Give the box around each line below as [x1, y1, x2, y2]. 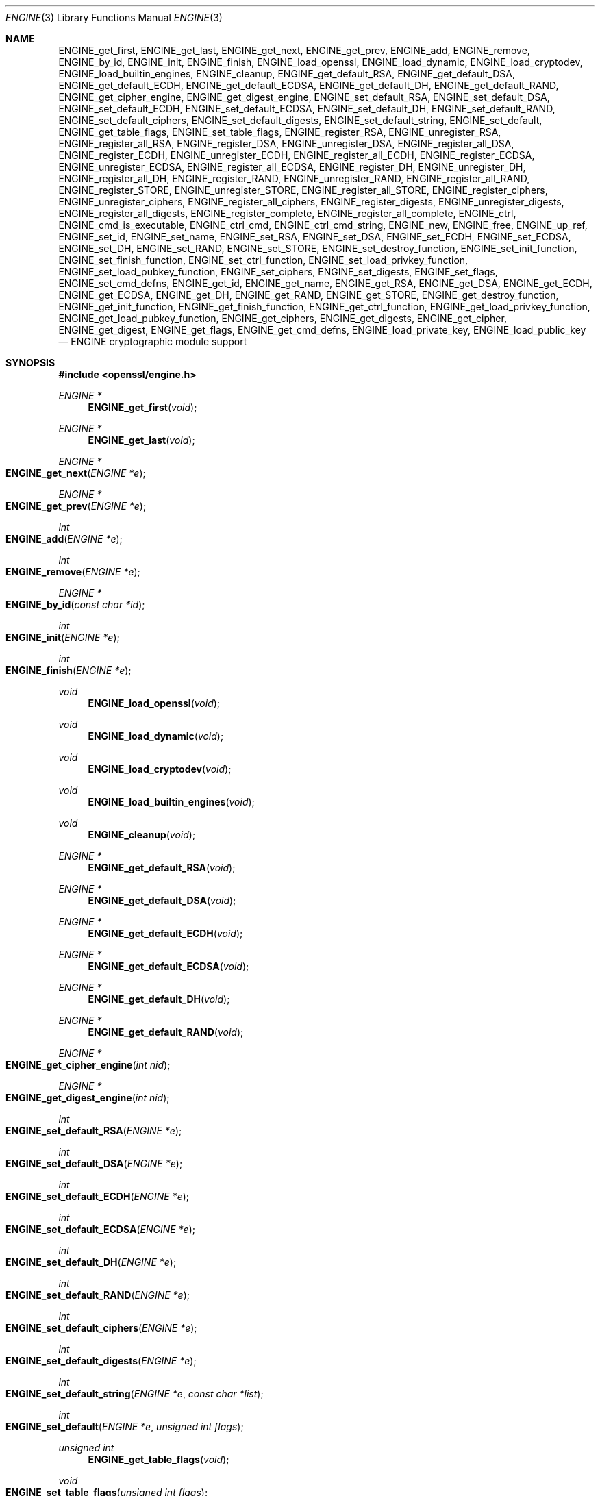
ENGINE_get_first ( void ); [88, 401, 197, 413]
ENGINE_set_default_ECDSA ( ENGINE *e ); [5, 1223, 195, 1235]
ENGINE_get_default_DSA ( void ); [88, 895, 236, 906]
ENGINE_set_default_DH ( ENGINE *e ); [5, 1256, 177, 1268]
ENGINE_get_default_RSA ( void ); [88, 862, 236, 873]
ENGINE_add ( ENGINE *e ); [5, 533, 123, 545]
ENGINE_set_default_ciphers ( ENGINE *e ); [5, 1322, 197, 1334]
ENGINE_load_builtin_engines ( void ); [88, 796, 255, 808]
